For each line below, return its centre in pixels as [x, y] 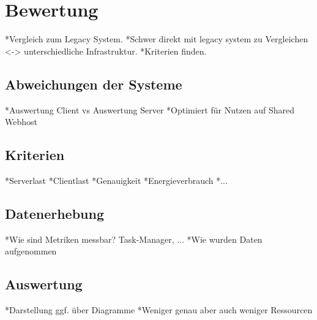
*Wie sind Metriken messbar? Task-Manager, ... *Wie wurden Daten [134, 239]
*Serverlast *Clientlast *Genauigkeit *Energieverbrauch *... [116, 180]
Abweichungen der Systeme [94, 84]
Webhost [21, 122]
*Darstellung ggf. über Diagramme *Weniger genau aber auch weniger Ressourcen [159, 310]
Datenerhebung [54, 213]
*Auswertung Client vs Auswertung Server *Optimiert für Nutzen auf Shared [150, 109]
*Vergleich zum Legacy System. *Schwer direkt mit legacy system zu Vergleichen [157, 39]
